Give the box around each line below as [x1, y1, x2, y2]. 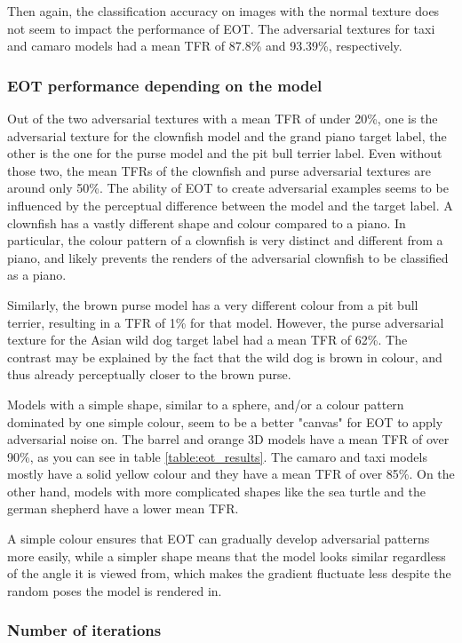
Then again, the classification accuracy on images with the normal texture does [7, 2, 440, 20]
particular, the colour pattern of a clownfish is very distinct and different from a [7, 231, 443, 250]
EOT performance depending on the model [7, 74, 323, 96]
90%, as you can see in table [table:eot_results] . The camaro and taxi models [7, 447, 427, 465]
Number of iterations [7, 619, 162, 641]
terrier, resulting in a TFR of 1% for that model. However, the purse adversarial [7, 313, 444, 331]
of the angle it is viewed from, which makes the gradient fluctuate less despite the [7, 564, 451, 583]
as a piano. [7, 266, 67, 284]
